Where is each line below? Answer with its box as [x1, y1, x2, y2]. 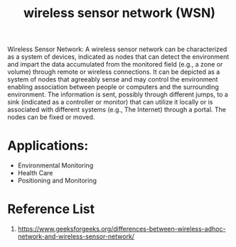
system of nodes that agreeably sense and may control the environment [7, 75, 218, 84]
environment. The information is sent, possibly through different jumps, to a [7, 90, 229, 99]
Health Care [17, 169, 53, 177]
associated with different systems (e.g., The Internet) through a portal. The [7, 105, 226, 114]
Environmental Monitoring [17, 161, 94, 170]
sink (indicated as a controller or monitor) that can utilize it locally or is [7, 98, 213, 106]
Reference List [7, 201, 95, 217]
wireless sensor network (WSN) [23, 5, 215, 21]
